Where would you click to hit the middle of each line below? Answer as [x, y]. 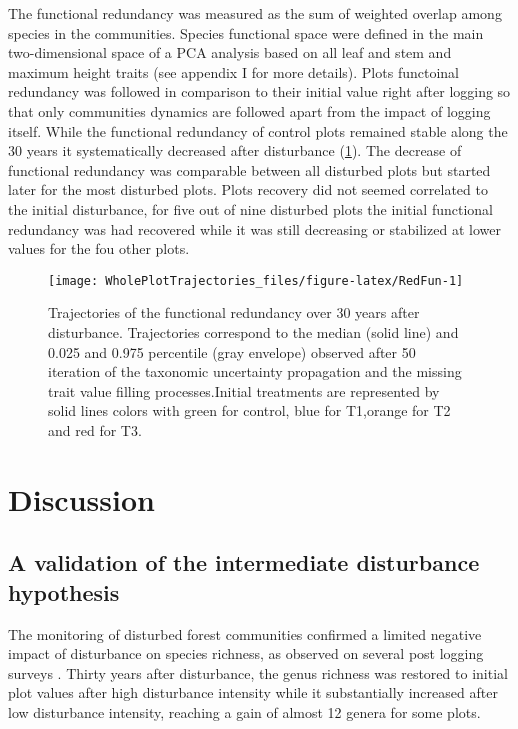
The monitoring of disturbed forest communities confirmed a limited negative [245, 633]
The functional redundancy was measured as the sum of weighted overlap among [255, 13]
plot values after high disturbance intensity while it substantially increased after [253, 692]
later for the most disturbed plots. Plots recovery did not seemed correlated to [248, 189]
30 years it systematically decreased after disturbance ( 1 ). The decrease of [235, 150]
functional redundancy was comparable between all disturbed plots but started [249, 169]
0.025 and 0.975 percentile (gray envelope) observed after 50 [232, 351]
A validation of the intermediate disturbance [244, 562]
